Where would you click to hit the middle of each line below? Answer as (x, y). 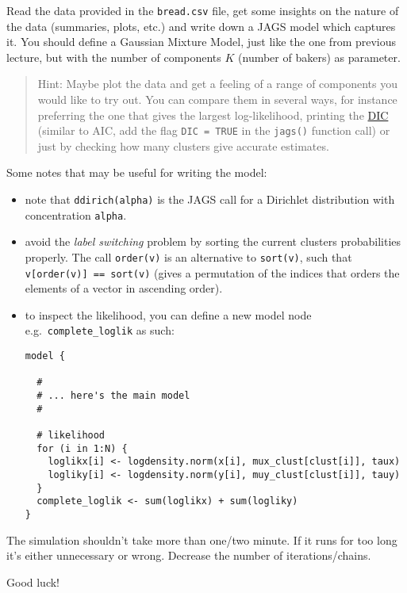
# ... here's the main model (113, 396)
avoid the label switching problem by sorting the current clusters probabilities (213, 241)
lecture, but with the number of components (114, 57)
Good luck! (33, 582)
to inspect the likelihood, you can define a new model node (168, 314)
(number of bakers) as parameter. (319, 57)
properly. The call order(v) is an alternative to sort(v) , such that (188, 256)
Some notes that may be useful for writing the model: (137, 172)
